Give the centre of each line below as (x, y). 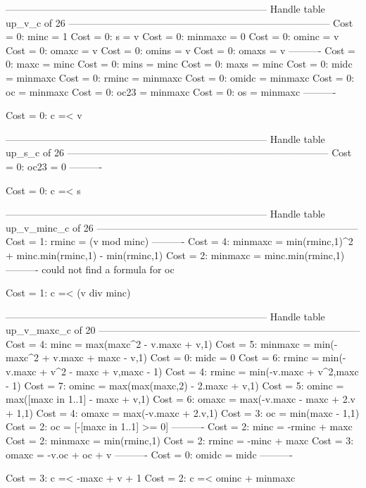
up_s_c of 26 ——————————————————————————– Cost (179, 152)
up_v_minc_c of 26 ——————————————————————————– (182, 227)
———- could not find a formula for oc (90, 269)
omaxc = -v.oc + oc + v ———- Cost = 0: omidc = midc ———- (149, 454)
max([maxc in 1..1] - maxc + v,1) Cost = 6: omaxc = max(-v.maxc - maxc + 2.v (181, 399)
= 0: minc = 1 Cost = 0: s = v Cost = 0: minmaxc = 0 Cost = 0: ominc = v (172, 36)
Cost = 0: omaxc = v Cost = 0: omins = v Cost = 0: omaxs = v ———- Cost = (181, 50)
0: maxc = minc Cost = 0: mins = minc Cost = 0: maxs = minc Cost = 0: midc (179, 64)
